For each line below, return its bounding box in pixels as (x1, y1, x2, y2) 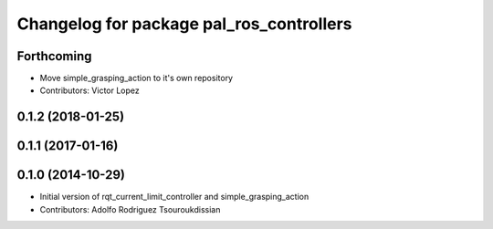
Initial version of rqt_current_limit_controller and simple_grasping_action (39, 192, 309, 203)
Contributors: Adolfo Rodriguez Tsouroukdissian (39, 203, 221, 214)
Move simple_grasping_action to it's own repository (39, 73, 233, 84)
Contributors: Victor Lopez (39, 85, 141, 96)
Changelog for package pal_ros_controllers (16, 14, 352, 34)
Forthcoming (16, 48, 92, 64)
